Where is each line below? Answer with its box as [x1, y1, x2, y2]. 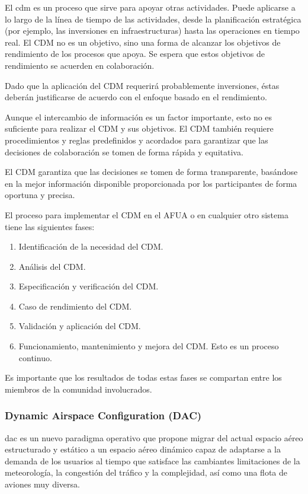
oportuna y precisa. [5, 189, 75, 201]
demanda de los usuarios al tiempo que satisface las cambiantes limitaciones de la [5, 454, 300, 467]
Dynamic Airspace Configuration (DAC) [5, 408, 202, 423]
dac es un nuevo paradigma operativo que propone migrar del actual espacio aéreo [5, 431, 303, 444]
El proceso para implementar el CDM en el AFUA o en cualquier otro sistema [5, 208, 288, 221]
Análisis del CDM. [18, 260, 86, 272]
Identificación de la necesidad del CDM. [18, 240, 163, 253]
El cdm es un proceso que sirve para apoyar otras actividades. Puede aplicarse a [5, 1, 296, 13]
